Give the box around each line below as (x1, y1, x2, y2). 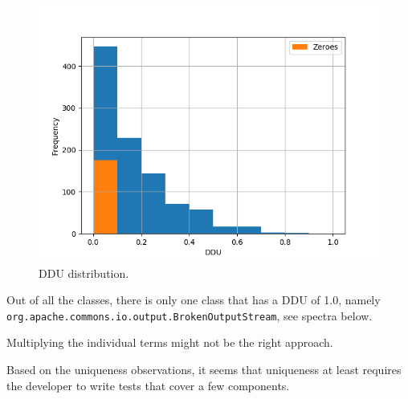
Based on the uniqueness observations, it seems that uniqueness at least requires (6, 361, 402, 378)
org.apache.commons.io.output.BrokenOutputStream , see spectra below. (6, 307, 373, 324)
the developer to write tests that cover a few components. (6, 377, 290, 393)
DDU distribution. (39, 264, 129, 281)
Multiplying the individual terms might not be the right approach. (6, 334, 333, 351)
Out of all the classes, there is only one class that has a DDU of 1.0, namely (6, 291, 381, 308)
